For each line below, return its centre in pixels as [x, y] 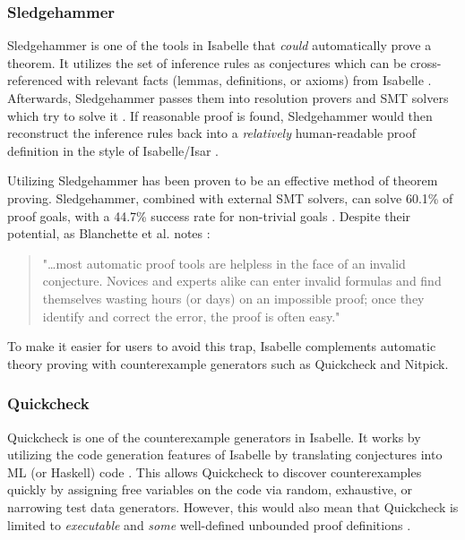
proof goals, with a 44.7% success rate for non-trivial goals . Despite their [209, 215]
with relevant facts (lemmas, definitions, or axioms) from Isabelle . [249, 80]
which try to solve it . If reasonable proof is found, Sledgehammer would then [220, 115]
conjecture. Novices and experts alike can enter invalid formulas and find [242, 281]
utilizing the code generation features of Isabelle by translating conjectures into [225, 454]
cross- [426, 62]
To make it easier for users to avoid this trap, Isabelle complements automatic [222, 346]
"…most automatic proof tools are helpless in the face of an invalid [224, 263]
